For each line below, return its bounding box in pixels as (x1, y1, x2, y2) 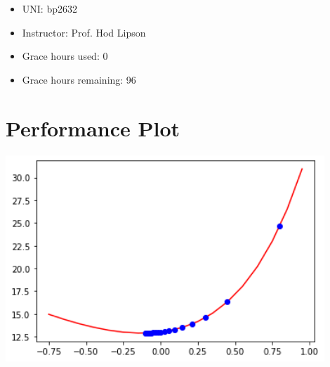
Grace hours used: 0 (22, 49, 108, 63)
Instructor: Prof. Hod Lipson (22, 25, 146, 39)
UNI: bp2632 (22, 1, 77, 15)
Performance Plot (6, 113, 180, 142)
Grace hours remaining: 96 (22, 72, 136, 86)
